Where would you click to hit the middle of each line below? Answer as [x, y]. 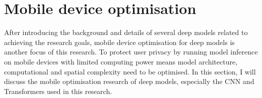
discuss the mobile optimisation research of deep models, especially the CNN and [129, 81]
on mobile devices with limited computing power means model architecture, [121, 61]
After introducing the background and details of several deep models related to [126, 32]
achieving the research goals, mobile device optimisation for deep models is [119, 42]
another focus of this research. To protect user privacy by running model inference [131, 52]
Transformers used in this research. [58, 91]
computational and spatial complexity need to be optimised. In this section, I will [130, 71]
